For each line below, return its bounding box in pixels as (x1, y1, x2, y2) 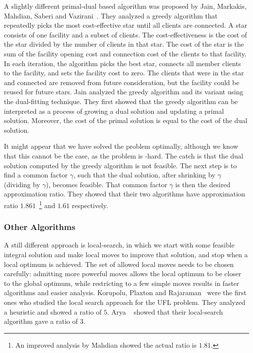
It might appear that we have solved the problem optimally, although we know (4, 141, 238, 151)
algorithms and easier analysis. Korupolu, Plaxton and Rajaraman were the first (4, 287, 247, 298)
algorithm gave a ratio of (4, 316, 78, 326)
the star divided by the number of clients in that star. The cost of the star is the (4, 39, 244, 49)
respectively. (72, 200, 108, 210)
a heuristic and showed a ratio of (4, 306, 102, 317)
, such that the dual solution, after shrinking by (73, 170, 216, 180)
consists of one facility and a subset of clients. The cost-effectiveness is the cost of (4, 29, 247, 39)
